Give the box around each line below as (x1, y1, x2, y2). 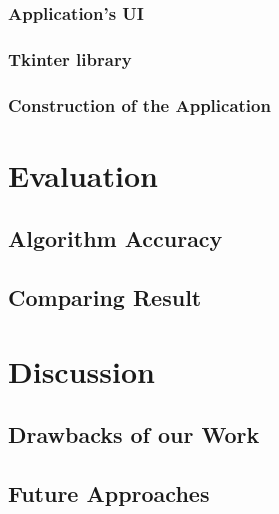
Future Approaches (8, 478, 210, 509)
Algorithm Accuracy (8, 223, 223, 254)
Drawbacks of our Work (8, 419, 260, 450)
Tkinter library (8, 46, 132, 71)
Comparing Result (8, 282, 202, 313)
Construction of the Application (8, 92, 271, 117)
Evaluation (8, 154, 158, 195)
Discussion (8, 350, 155, 391)
